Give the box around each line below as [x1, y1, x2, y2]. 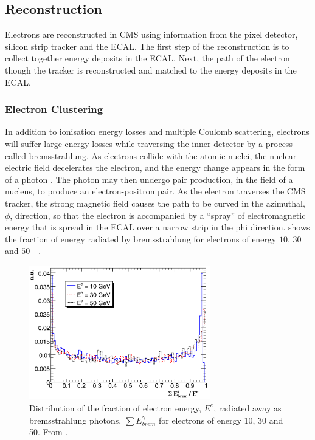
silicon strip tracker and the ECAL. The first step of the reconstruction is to [5, 40, 289, 52]
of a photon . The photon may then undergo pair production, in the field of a [5, 173, 293, 185]
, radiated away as [213, 401, 282, 414]
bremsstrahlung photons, [29, 413, 122, 426]
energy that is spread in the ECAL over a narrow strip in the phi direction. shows [5, 221, 310, 233]
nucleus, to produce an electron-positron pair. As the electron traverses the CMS [5, 185, 306, 198]
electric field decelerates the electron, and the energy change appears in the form [5, 161, 305, 174]
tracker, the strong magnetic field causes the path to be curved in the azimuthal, [5, 196, 305, 209]
